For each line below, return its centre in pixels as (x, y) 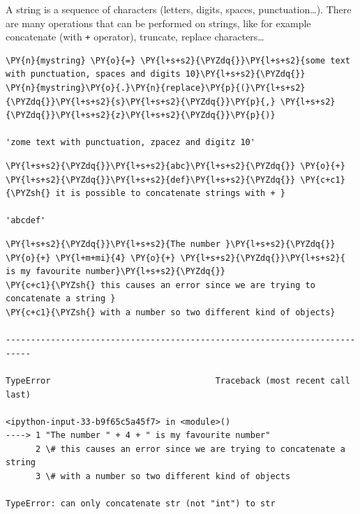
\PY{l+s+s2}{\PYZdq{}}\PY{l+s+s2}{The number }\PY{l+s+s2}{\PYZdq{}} (171, 244)
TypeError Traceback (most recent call (178, 380)
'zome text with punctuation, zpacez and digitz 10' (130, 143)
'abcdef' (26, 221)
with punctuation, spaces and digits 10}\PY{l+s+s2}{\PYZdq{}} (156, 74)
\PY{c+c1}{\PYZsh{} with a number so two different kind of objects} (171, 312)
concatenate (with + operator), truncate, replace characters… (135, 37)
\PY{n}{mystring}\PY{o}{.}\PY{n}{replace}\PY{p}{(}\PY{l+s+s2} (156, 88)
